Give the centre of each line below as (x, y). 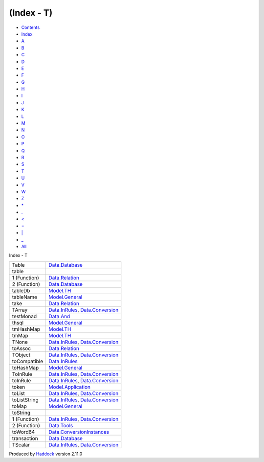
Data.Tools (61, 425)
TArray (20, 310)
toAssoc (22, 348)
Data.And (59, 316)
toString (21, 413)
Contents (31, 27)
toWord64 (23, 432)
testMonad (24, 316)
